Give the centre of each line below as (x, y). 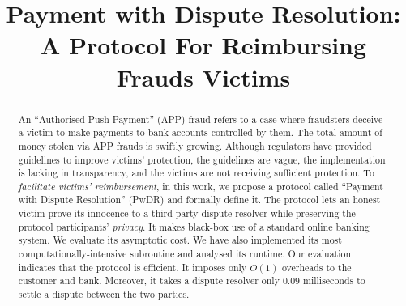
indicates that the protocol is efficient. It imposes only (132, 267)
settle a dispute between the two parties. (104, 294)
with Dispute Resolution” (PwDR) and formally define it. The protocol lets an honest (199, 200)
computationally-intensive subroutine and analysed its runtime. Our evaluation (185, 254)
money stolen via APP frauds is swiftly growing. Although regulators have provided (195, 145)
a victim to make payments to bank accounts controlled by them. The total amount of (200, 132)
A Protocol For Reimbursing (203, 45)
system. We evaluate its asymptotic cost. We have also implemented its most (180, 240)
